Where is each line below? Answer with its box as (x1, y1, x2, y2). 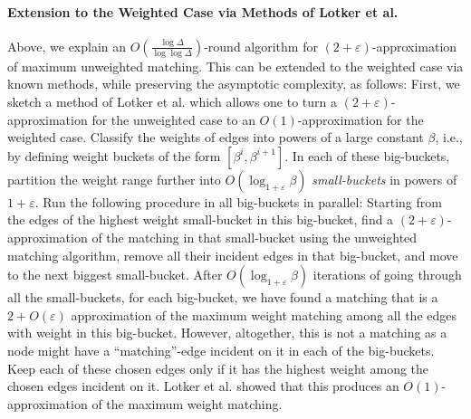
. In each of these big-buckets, (284, 146, 450, 165)
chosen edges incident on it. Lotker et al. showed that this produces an (7, 376, 399, 395)
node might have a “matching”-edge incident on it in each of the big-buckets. (7, 340, 435, 359)
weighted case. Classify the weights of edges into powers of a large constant (7, 128, 424, 147)
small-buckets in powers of (312, 169, 457, 188)
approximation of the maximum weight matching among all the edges (71, 305, 457, 324)
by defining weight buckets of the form (7, 146, 221, 165)
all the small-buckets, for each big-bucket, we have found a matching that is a (7, 288, 438, 307)
